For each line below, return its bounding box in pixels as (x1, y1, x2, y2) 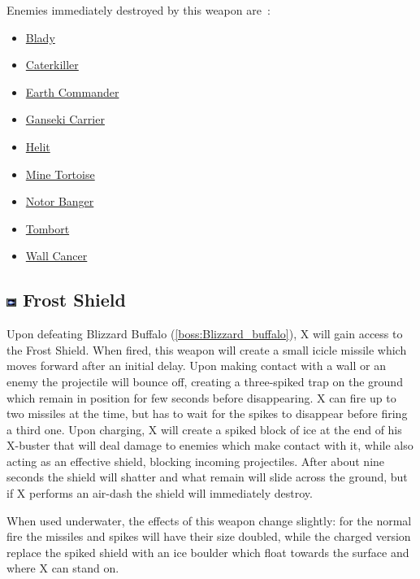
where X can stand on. (6, 559, 119, 577)
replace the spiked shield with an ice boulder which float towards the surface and (6, 543, 409, 560)
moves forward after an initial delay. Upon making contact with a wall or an (6, 357, 386, 374)
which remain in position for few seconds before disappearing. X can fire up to (6, 389, 396, 406)
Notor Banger (25, 193, 94, 210)
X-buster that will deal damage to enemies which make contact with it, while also (6, 437, 414, 454)
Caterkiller (25, 56, 79, 73)
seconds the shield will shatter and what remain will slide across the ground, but (6, 468, 408, 485)
